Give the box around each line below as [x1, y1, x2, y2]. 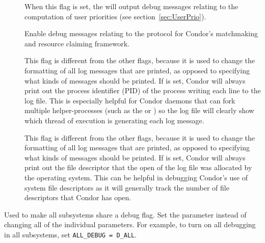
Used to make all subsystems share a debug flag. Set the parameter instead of [4, 209, 247, 220]
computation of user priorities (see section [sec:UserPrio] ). [24, 11, 206, 21]
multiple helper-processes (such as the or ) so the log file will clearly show [24, 105, 254, 116]
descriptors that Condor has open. [24, 192, 131, 203]
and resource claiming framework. [24, 38, 129, 48]
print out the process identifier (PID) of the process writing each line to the [24, 85, 261, 96]
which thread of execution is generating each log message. [24, 115, 204, 125]
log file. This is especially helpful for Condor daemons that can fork [24, 95, 235, 105]
